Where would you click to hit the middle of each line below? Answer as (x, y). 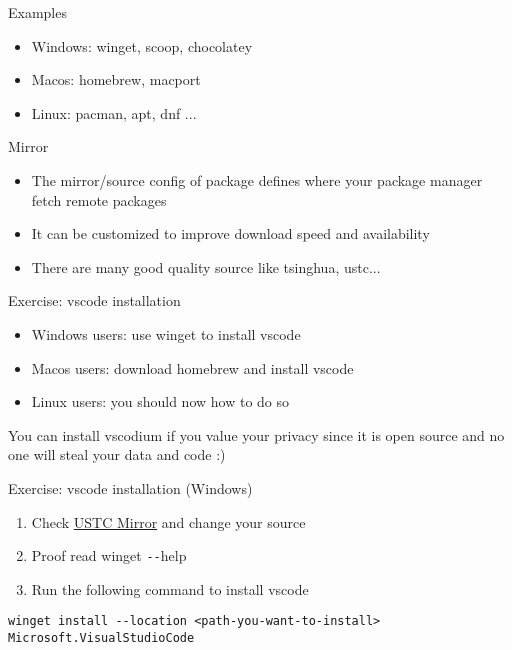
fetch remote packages (99, 199)
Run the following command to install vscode (170, 588)
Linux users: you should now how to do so (160, 401)
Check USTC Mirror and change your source (168, 521)
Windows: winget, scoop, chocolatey (142, 45)
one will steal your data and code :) (117, 454)
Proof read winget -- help (109, 555)
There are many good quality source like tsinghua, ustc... (206, 266)
